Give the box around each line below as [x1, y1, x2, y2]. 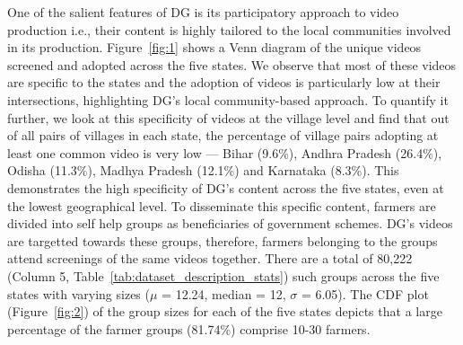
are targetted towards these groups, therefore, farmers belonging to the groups [7, 231, 438, 250]
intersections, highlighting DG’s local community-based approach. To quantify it [7, 90, 449, 109]
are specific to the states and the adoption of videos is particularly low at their [7, 73, 441, 92]
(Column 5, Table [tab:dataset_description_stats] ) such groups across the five [7, 266, 440, 285]
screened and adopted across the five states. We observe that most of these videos [7, 55, 457, 74]
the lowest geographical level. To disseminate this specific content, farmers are [7, 196, 436, 215]
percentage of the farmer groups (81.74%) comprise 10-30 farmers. [7, 319, 371, 338]
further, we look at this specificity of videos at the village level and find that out [7, 108, 450, 127]
